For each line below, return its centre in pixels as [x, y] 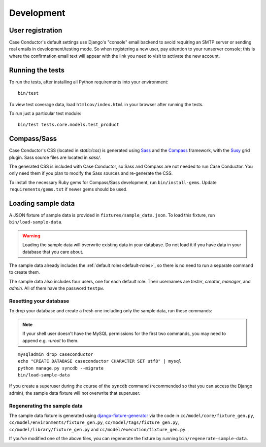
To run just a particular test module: [45, 113]
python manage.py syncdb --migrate [61, 368]
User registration [36, 30]
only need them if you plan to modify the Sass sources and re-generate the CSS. [91, 173]
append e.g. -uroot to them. [50, 340]
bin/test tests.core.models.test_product [68, 125]
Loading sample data [42, 203]
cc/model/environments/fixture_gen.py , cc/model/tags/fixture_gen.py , [94, 422]
